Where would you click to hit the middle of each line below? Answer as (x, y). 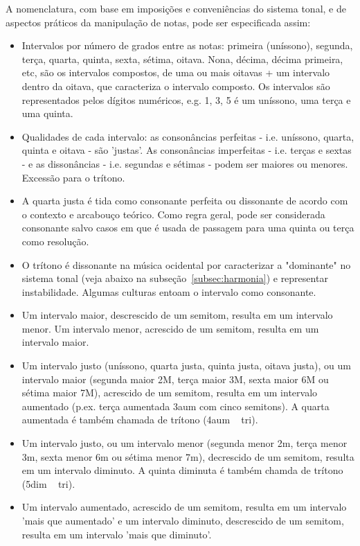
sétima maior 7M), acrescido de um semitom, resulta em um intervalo (170, 393)
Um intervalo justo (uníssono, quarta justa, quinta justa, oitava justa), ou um (186, 366)
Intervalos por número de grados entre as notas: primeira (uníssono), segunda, (187, 45)
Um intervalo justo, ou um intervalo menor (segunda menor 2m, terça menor (184, 443)
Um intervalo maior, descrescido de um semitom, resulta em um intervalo (177, 315)
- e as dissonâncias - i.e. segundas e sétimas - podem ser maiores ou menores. (185, 163)
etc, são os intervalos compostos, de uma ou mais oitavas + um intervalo (176, 72)
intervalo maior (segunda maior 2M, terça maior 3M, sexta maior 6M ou (175, 379)
